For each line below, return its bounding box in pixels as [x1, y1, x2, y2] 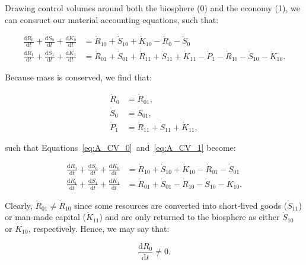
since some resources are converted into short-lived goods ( [74, 199, 288, 211]
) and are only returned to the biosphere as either [99, 211, 280, 223]
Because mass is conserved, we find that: [5, 71, 152, 83]
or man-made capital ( [5, 211, 86, 223]
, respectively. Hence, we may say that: [28, 222, 170, 234]
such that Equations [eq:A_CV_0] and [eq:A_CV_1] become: [5, 141, 236, 154]
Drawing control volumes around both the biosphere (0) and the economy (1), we [5, 2, 300, 14]
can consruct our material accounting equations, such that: [5, 13, 219, 25]
